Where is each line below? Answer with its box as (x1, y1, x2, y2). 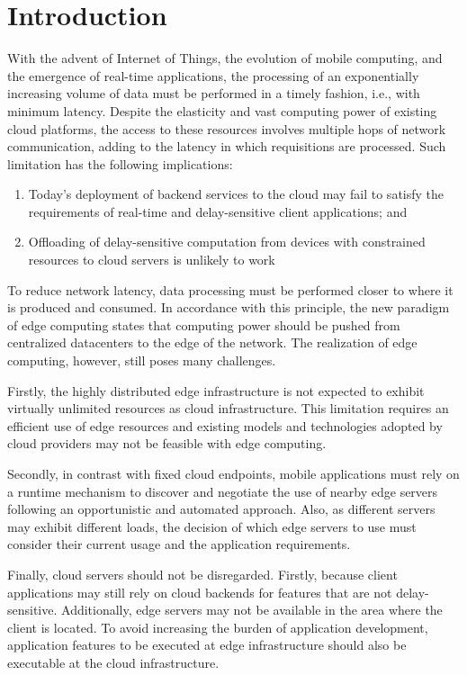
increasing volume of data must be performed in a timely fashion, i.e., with (7, 84, 420, 103)
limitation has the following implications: (7, 154, 233, 173)
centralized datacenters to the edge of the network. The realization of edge (7, 333, 418, 352)
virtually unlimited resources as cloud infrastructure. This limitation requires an (7, 399, 449, 418)
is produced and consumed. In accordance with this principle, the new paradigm (7, 298, 450, 317)
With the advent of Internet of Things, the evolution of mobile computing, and (7, 49, 443, 67)
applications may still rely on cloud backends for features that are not (7, 582, 392, 601)
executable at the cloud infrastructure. (7, 652, 220, 671)
